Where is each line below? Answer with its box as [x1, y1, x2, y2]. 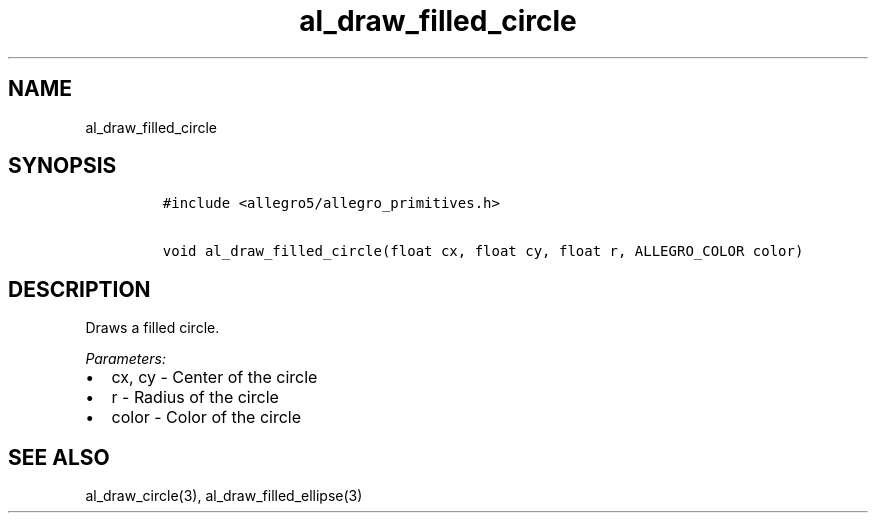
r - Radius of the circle [111, 387, 279, 408]
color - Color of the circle [111, 407, 302, 428]
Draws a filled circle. [85, 319, 220, 337]
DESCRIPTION [8, 276, 151, 302]
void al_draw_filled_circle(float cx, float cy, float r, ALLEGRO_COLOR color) [162, 243, 804, 260]
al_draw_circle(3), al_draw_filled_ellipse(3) [85, 487, 363, 505]
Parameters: [85, 350, 167, 368]
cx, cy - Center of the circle [111, 367, 318, 388]
